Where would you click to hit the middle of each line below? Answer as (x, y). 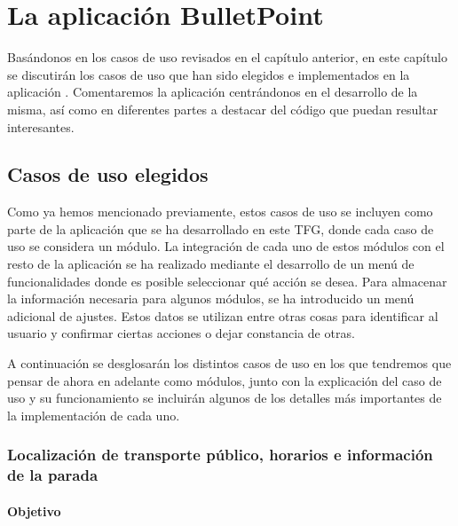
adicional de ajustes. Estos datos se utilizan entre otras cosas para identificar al (223, 315)
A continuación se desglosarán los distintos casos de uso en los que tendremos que (229, 363)
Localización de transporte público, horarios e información (220, 455)
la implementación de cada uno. (94, 415)
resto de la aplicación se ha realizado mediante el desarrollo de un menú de (211, 264)
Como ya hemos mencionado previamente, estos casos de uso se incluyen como (220, 212)
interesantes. (41, 126)
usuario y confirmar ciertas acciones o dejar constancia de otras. (181, 333)
